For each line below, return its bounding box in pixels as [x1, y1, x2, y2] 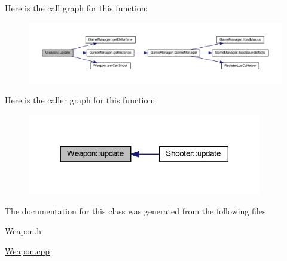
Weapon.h [5, 225, 42, 237]
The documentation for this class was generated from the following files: [5, 204, 268, 217]
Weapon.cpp [5, 244, 50, 257]
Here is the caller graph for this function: [5, 94, 155, 106]
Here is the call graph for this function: [5, 2, 148, 14]
